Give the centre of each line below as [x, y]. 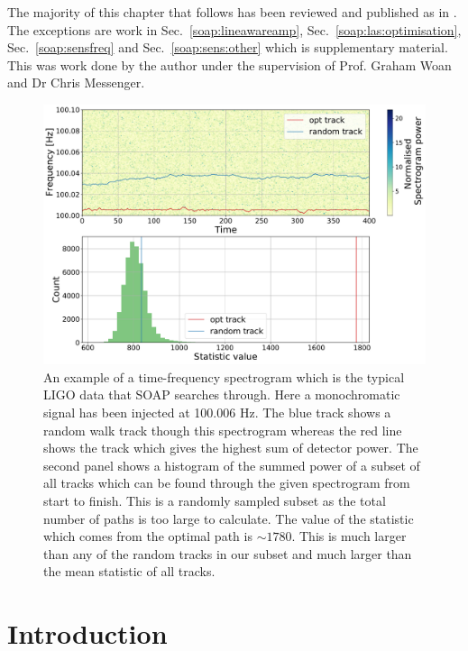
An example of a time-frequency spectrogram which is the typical [224, 376]
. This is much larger [349, 536]
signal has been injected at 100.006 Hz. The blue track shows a [217, 412]
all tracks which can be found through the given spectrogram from [227, 483]
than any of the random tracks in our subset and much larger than [228, 553]
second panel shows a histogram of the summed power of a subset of [232, 465]
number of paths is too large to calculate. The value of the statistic [229, 518]
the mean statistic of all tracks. [129, 571]
